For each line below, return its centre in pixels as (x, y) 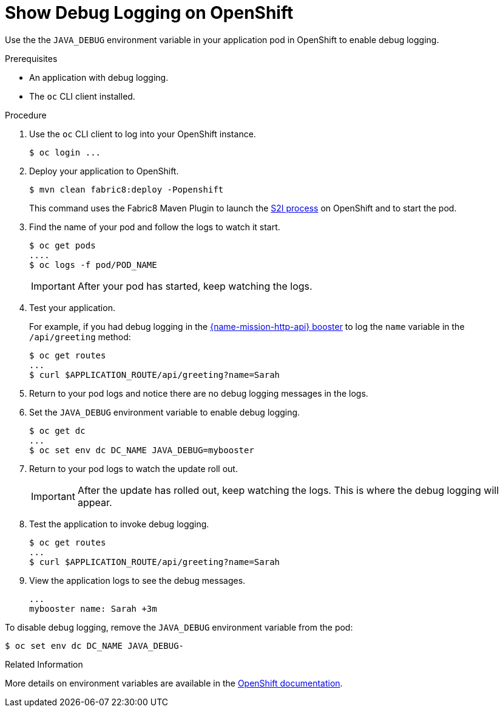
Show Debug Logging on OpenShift (149, 13)
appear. (95, 502)
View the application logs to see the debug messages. (137, 580)
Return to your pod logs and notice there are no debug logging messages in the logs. (199, 393)
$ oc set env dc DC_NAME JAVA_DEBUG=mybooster (142, 450)
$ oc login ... (65, 152)
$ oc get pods (62, 245)
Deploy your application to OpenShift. (104, 171)
